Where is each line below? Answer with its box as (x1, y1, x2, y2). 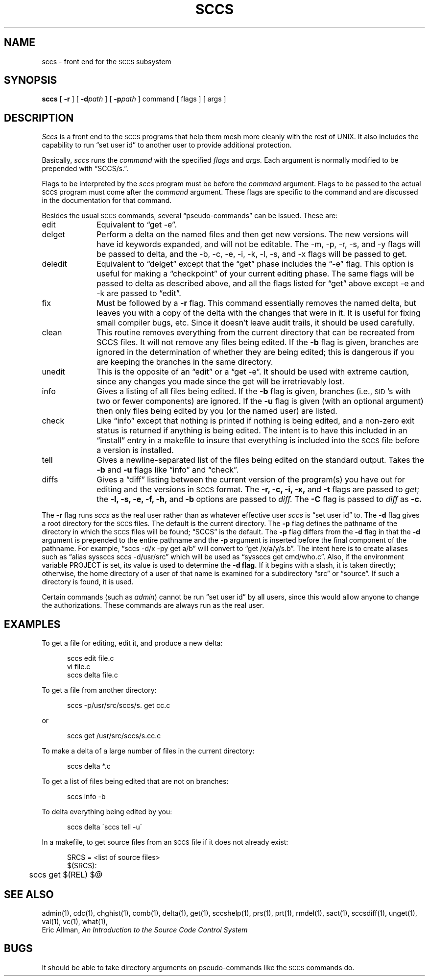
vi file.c (67, 662, 91, 671)
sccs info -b (67, 792, 106, 801)
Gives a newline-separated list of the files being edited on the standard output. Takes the (96, 455, 425, 465)
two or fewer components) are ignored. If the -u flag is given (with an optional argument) (96, 396, 424, 406)
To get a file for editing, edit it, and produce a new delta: (42, 639, 223, 648)
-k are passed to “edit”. (96, 288, 181, 299)
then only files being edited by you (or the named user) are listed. (96, 406, 337, 416)
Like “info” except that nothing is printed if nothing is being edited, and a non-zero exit (96, 416, 415, 426)
